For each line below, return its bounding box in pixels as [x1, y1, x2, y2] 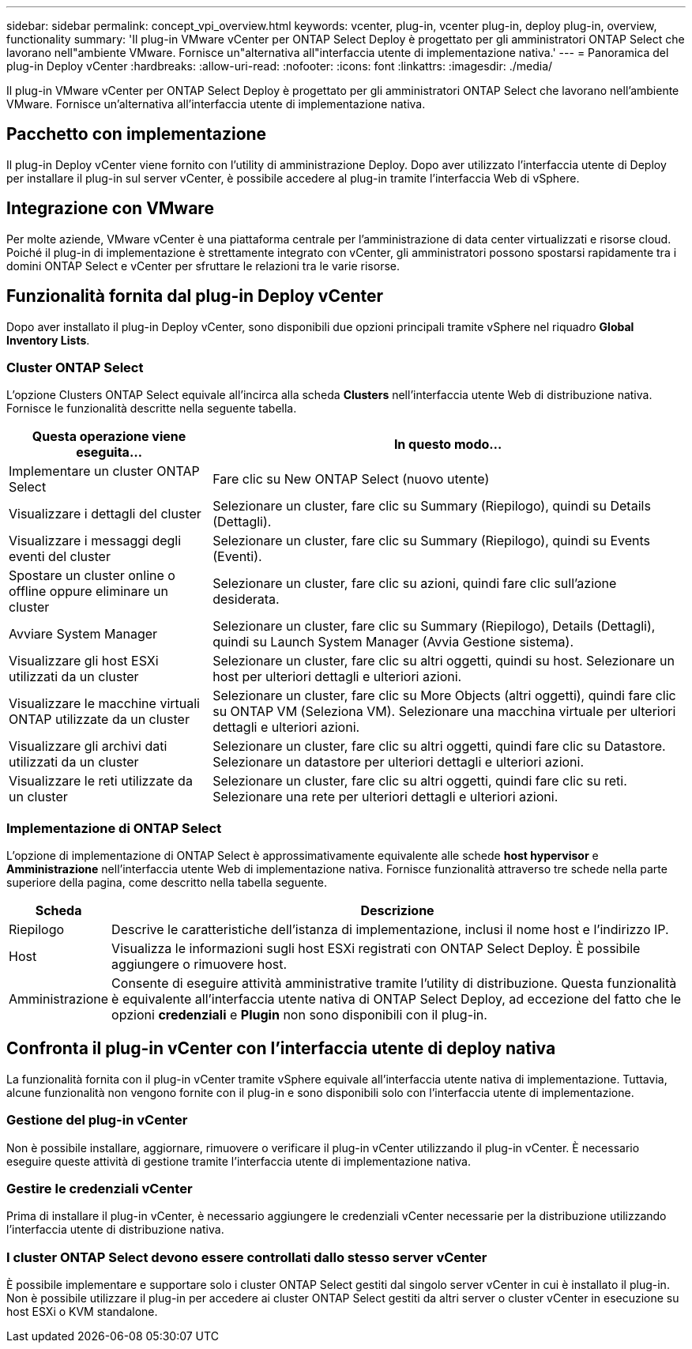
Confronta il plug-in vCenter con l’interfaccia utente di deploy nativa [6, 1038, 556, 1059]
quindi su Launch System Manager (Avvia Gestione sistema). [212, 634, 574, 650]
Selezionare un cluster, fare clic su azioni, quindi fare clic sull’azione [212, 575, 617, 592]
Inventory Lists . [6, 333, 90, 347]
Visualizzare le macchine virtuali [9, 695, 200, 712]
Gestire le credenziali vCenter [6, 1181, 193, 1196]
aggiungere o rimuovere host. [111, 956, 288, 973]
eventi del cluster [9, 548, 111, 565]
